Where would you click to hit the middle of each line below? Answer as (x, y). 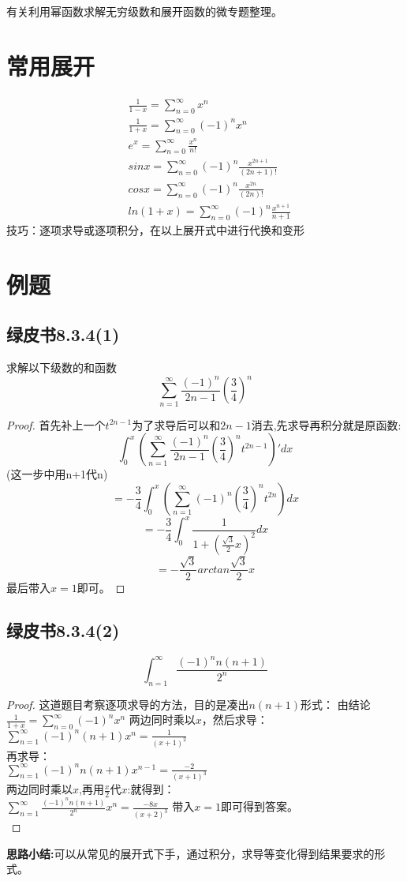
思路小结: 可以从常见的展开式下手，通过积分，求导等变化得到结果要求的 (190, 853)
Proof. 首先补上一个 (56, 424)
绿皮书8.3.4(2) (63, 630)
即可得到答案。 (259, 806)
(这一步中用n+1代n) (57, 474)
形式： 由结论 (335, 704)
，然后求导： (235, 720)
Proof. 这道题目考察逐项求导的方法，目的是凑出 (128, 704)
